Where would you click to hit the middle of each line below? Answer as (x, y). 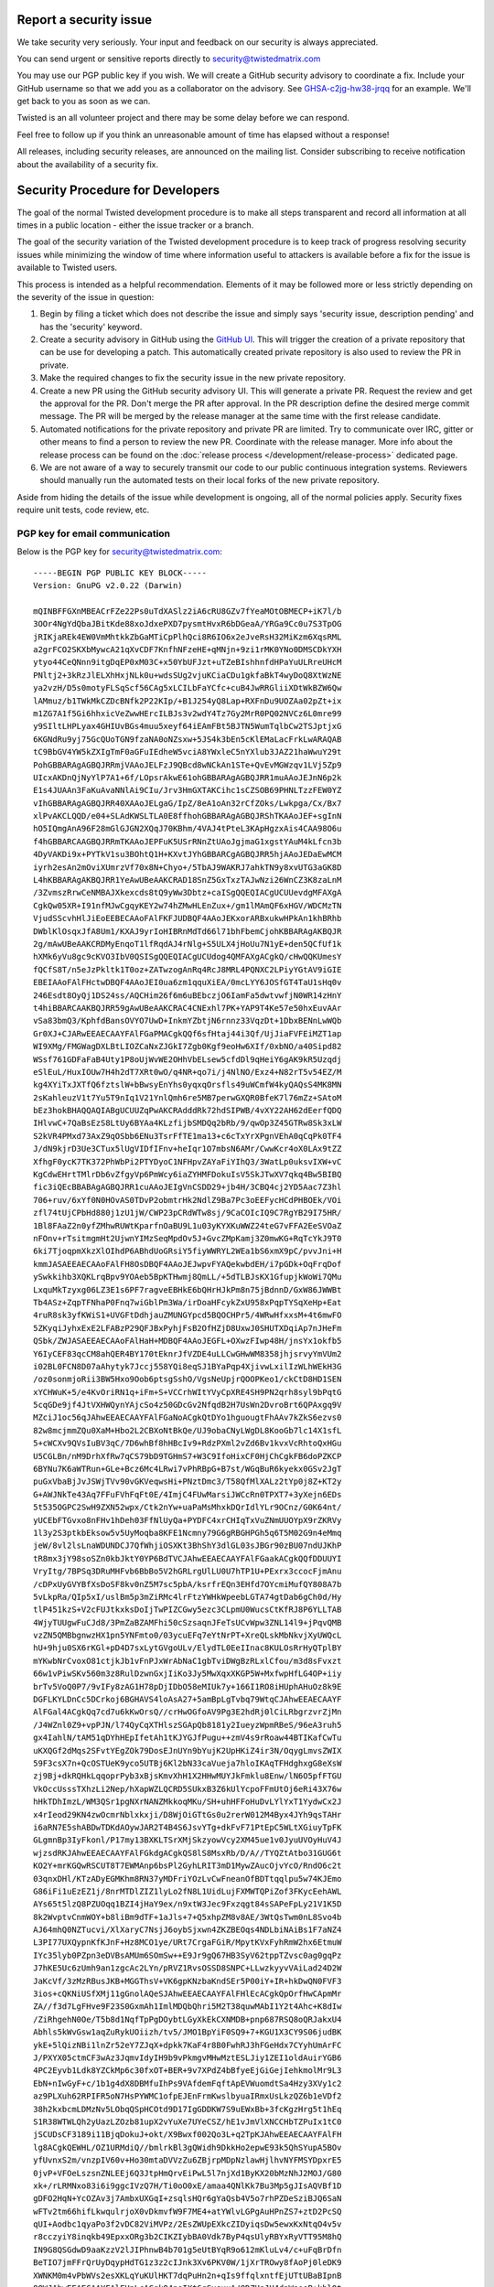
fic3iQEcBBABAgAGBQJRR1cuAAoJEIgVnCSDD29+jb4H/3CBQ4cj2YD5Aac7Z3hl (188, 1187)
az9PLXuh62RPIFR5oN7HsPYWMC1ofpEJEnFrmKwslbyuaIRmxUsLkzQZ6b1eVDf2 (188, 2096)
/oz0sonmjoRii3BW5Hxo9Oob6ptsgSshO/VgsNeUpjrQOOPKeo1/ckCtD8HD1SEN (188, 1380)
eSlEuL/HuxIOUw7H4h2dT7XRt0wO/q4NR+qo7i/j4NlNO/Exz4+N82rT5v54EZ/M (188, 1072)
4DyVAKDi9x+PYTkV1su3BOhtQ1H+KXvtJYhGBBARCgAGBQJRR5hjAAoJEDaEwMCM (188, 854)
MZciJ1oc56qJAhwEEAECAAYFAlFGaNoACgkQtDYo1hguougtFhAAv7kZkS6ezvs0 (188, 1417)
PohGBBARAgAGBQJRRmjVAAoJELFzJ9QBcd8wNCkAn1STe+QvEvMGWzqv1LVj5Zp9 (188, 765)
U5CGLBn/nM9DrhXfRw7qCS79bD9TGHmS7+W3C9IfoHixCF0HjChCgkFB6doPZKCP (188, 1456)
